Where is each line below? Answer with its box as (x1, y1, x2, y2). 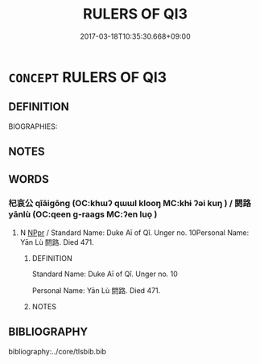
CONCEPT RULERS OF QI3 (8, 68, 167, 86)
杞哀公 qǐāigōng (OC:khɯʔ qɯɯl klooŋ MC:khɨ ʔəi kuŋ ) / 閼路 (8, 198, 252, 209)
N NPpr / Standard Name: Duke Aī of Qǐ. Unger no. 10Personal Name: (19, 227, 250, 238)
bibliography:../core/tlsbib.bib (8, 346, 107, 356)
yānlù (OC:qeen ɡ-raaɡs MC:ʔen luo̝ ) (8, 209, 158, 220)
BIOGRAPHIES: (8, 122, 58, 131)
